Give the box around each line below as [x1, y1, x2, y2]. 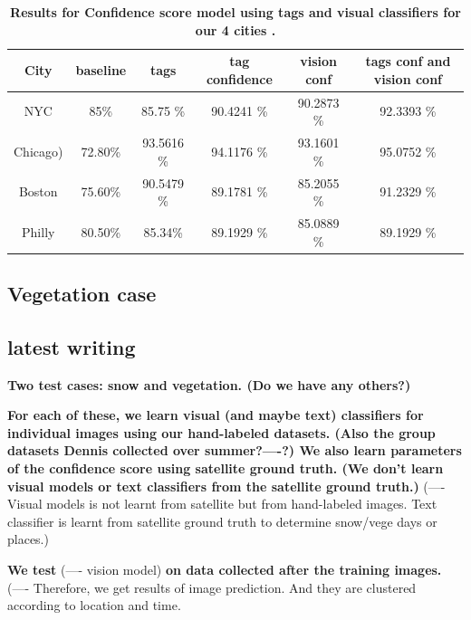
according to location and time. [7, 596, 181, 615]
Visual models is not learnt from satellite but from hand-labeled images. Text [7, 494, 437, 513]
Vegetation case [7, 280, 157, 308]
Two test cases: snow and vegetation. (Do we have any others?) [7, 375, 411, 394]
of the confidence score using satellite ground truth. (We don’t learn [7, 458, 444, 477]
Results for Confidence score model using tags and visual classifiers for [10, 3, 461, 21]
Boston [18, 182, 58, 201]
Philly [22, 222, 55, 241]
